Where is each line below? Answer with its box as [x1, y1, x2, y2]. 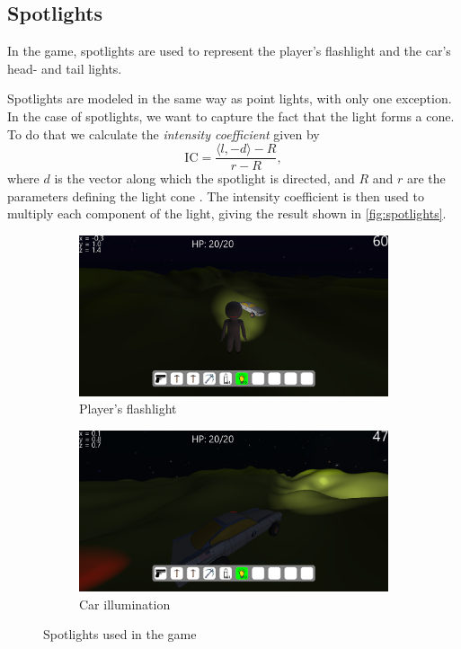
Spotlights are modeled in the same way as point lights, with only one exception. [7, 89, 452, 108]
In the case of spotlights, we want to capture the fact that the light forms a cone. [7, 106, 455, 125]
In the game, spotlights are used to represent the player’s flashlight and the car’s [7, 41, 451, 60]
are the [406, 169, 446, 188]
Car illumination [79, 594, 171, 613]
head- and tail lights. [7, 58, 122, 77]
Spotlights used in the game [43, 625, 197, 644]
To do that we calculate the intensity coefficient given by [7, 124, 320, 143]
